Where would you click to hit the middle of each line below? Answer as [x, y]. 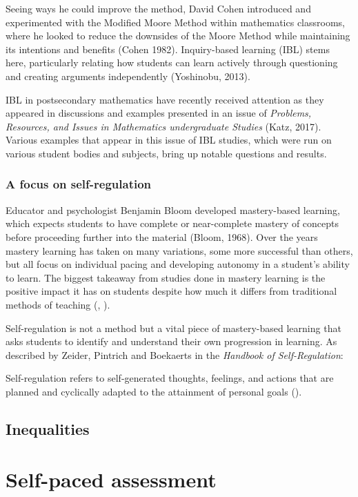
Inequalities [48, 428]
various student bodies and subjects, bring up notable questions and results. [166, 153]
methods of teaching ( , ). [58, 304]
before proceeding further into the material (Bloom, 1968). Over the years [162, 236]
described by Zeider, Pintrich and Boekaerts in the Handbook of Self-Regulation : [175, 354]
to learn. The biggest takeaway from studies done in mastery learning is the [166, 277]
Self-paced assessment [111, 479]
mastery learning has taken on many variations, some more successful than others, [179, 250]
